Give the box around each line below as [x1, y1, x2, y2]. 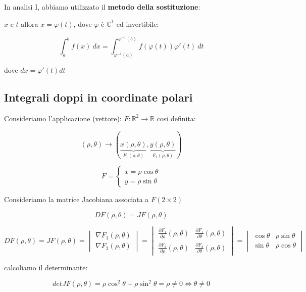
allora [21, 18, 38, 29]
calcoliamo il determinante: [4, 262, 88, 273]
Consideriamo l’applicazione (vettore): [4, 113, 122, 123]
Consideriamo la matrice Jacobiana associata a [4, 194, 149, 205]
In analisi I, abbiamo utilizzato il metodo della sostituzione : [4, 2, 200, 12]
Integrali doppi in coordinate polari [4, 89, 193, 105]
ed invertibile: [116, 18, 159, 29]
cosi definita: [157, 113, 196, 123]
